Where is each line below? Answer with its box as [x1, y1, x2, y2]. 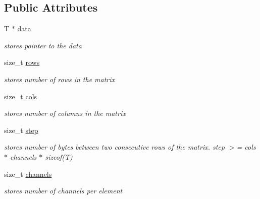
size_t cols [4, 91, 37, 101]
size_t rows [4, 57, 40, 68]
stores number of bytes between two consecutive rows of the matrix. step [4, 142, 225, 152]
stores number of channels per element [4, 185, 123, 196]
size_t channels [4, 168, 52, 179]
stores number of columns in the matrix [4, 108, 126, 118]
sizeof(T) [45, 151, 73, 162]
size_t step [4, 124, 38, 135]
